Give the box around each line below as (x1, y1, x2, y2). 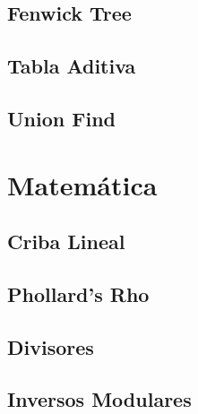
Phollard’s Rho (7, 280, 150, 307)
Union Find (7, 104, 116, 132)
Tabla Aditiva (7, 52, 136, 80)
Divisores (7, 332, 94, 360)
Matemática (7, 166, 158, 203)
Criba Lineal (7, 228, 125, 255)
